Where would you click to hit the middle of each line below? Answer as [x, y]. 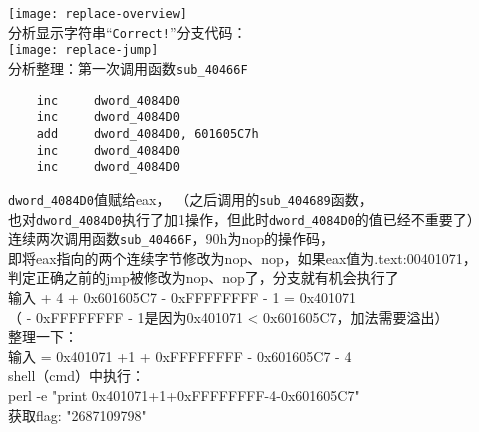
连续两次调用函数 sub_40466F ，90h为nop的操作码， [171, 238]
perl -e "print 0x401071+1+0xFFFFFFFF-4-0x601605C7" [184, 395]
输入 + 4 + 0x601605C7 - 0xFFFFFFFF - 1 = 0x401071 [182, 297]
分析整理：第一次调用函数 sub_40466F [128, 67]
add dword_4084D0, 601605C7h [147, 133]
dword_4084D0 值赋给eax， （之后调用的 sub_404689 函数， [190, 198]
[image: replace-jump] [83, 50]
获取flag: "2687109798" [77, 414]
